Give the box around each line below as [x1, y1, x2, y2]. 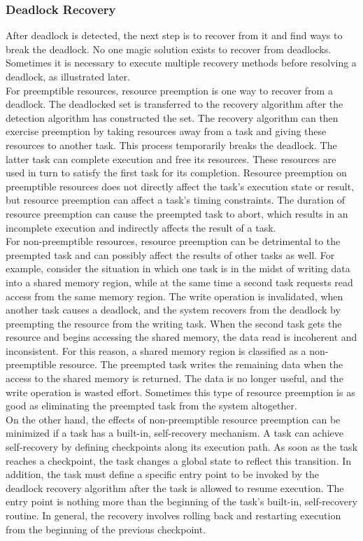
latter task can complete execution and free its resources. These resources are [6, 151, 336, 166]
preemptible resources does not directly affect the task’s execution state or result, [6, 178, 355, 193]
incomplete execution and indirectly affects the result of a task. [6, 220, 276, 234]
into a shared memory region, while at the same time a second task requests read [6, 274, 353, 289]
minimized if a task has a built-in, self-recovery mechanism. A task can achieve [6, 426, 344, 440]
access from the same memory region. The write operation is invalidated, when [6, 288, 343, 303]
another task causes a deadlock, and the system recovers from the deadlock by [6, 302, 341, 317]
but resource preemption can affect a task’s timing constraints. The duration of [6, 192, 346, 207]
